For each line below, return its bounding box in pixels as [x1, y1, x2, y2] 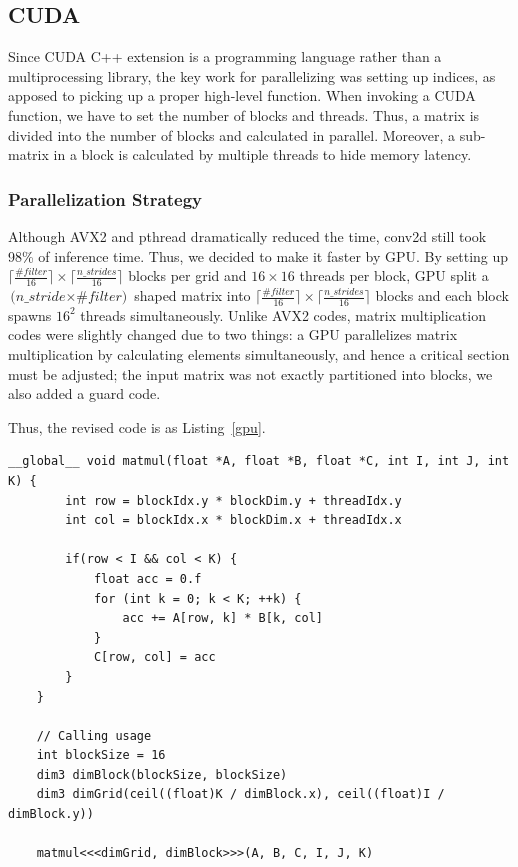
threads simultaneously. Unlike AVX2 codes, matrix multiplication [80, 304, 486, 325]
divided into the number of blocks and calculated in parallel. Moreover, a [8, 124, 456, 145]
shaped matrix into [134, 285, 251, 305]
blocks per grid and [128, 265, 247, 286]
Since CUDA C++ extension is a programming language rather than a [8, 46, 442, 67]
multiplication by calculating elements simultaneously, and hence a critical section [8, 344, 510, 365]
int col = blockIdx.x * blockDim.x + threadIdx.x [65, 513, 402, 528]
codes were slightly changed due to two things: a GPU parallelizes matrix [8, 324, 458, 345]
